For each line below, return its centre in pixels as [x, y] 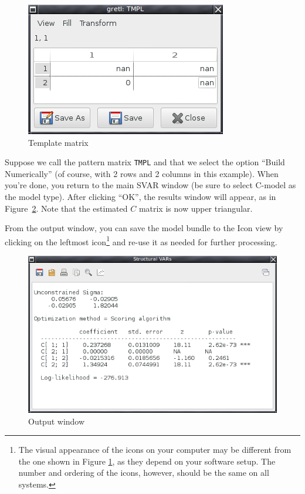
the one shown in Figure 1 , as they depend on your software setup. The [147, 461]
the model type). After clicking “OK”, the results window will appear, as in [140, 197]
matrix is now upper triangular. [196, 208]
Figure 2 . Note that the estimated [66, 208]
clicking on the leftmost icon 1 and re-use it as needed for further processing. [141, 241]
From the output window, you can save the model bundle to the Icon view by [144, 228]
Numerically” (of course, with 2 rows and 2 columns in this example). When [142, 173]
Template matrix [58, 142]
